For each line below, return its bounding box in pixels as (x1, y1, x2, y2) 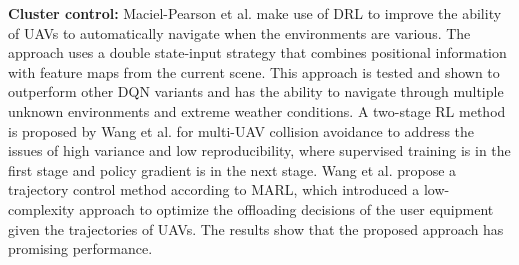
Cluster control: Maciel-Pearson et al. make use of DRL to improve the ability (8, 3, 502, 23)
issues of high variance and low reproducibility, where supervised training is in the (8, 140, 511, 161)
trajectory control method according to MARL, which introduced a (8, 179, 420, 200)
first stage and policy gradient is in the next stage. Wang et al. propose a (8, 159, 457, 180)
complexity (8, 198, 75, 219)
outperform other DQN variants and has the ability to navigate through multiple (8, 81, 504, 102)
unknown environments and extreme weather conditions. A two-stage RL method (8, 100, 506, 121)
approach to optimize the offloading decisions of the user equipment (79, 198, 494, 219)
